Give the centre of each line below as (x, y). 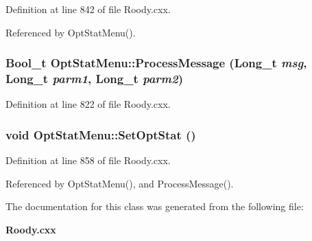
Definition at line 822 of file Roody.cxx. (88, 104)
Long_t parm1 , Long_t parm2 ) (94, 79)
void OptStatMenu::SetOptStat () (101, 134)
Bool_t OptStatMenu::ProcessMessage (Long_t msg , (156, 63)
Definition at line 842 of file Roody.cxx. (88, 9)
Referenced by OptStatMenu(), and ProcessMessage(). (120, 183)
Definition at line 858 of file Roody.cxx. (88, 160)
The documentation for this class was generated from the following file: (155, 206)
